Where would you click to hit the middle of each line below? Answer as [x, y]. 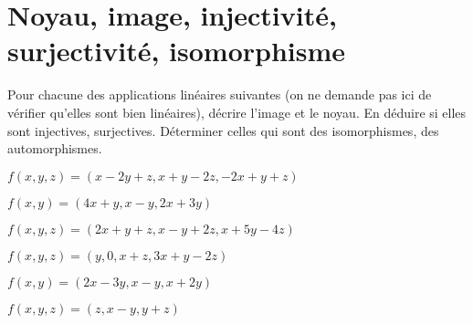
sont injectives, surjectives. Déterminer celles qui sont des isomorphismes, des [223, 130]
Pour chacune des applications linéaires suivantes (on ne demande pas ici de [220, 94]
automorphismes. [55, 148]
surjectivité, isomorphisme [177, 51]
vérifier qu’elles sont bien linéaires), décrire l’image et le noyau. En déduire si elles [237, 112]
